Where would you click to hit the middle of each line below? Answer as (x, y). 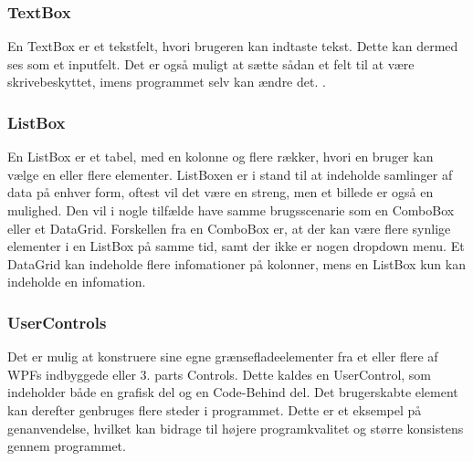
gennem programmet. (67, 446)
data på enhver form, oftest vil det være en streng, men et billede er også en (221, 192)
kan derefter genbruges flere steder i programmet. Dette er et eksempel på (215, 409)
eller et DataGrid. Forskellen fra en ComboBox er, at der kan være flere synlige (229, 228)
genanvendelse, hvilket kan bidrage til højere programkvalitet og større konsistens (236, 428)
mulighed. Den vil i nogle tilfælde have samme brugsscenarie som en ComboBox (231, 210)
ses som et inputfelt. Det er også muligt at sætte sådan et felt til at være (211, 63)
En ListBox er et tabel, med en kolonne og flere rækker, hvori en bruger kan (221, 157)
